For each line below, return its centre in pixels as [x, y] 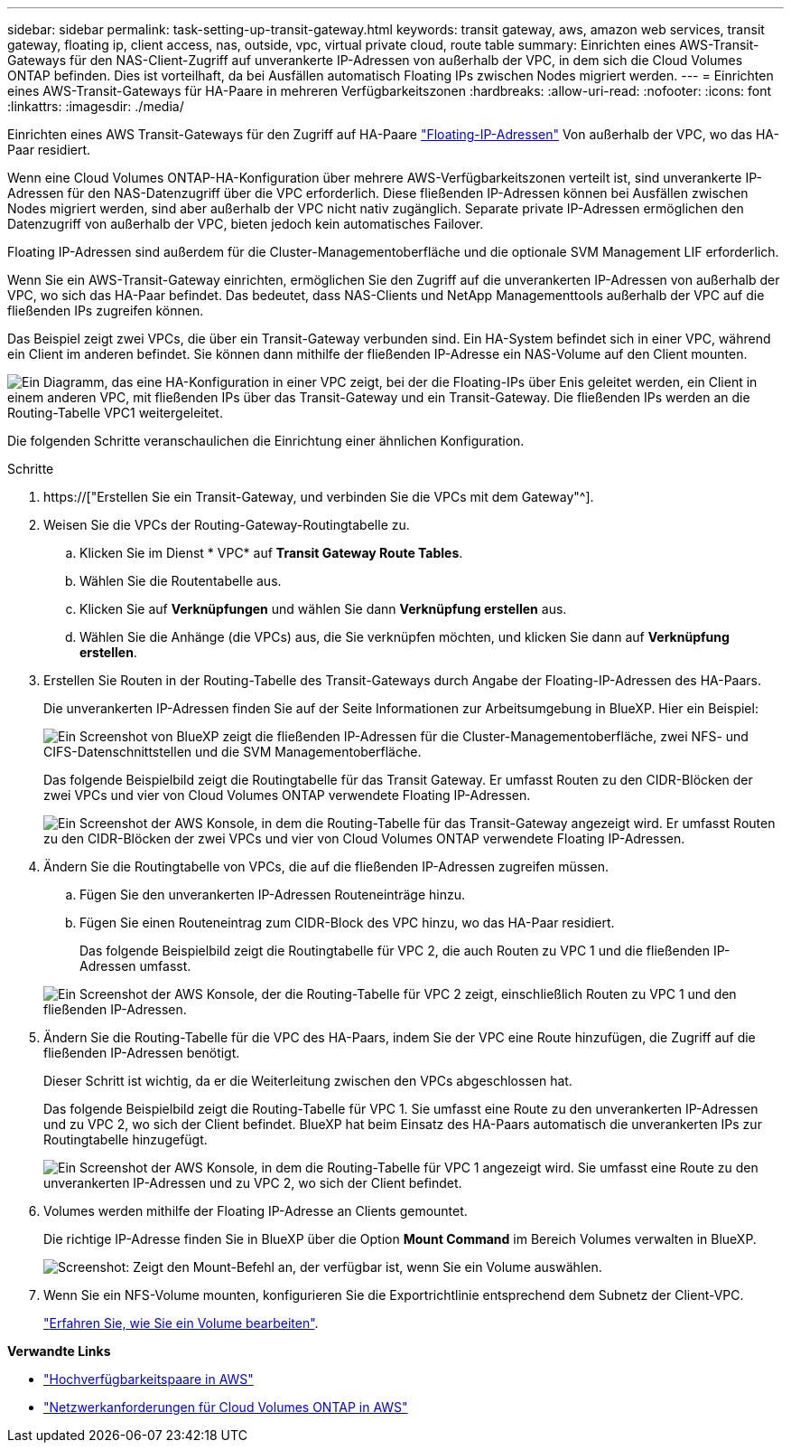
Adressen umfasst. [135, 966]
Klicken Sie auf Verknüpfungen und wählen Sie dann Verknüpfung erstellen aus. [323, 609]
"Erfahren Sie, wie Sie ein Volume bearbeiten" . [181, 1323]
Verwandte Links [59, 1351]
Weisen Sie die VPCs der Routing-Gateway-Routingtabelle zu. [227, 525]
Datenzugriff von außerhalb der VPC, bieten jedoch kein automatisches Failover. [246, 224]
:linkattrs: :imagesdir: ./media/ [96, 106]
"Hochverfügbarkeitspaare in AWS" [149, 1379]
